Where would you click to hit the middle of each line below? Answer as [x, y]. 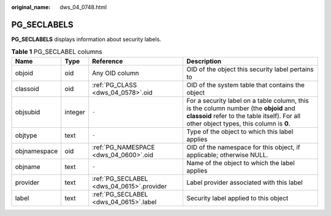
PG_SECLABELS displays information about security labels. [86, 39]
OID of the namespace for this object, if [243, 147]
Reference [108, 61]
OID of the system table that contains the [245, 84]
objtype [26, 135]
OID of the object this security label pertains [250, 69]
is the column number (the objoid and [241, 108]
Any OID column [116, 73]
